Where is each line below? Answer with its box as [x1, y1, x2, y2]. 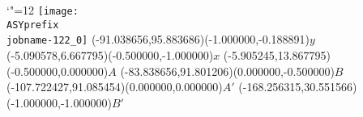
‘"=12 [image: [6, 2, 79, 18]
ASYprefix [6, 19, 59, 31]
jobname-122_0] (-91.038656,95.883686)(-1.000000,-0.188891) [6, 31, 310, 48]
